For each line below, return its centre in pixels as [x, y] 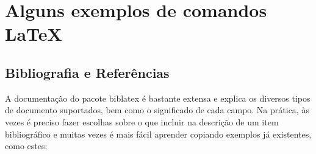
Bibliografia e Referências [87, 72]
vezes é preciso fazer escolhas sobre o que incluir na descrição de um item [142, 121]
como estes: [26, 146]
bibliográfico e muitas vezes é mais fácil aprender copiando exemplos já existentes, [158, 134]
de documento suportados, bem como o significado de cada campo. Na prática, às [157, 110]
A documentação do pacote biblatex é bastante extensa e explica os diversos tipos [158, 98]
